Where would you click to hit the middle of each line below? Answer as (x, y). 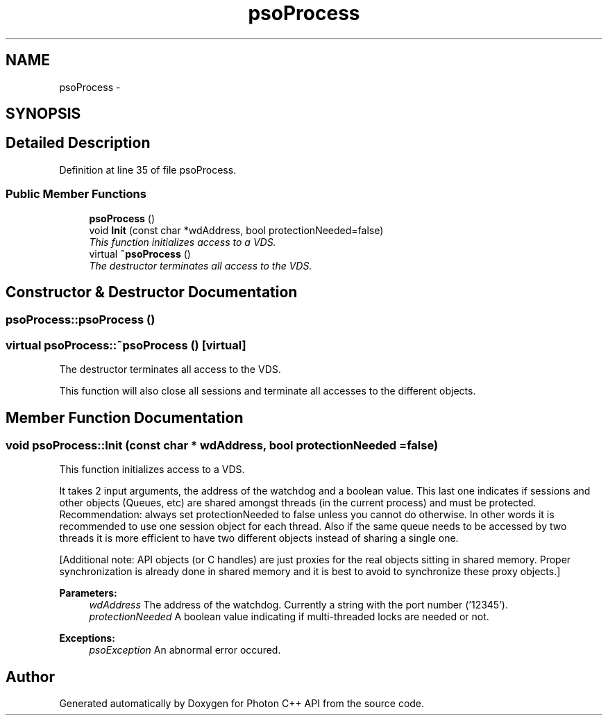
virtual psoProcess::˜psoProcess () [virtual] (126, 345)
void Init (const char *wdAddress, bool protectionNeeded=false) (236, 230)
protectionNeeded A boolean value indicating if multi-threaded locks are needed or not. (289, 617)
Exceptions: (87, 638)
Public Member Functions (76, 194)
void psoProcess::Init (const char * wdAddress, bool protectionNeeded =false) (222, 446)
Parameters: (88, 593)
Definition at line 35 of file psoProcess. (148, 169)
